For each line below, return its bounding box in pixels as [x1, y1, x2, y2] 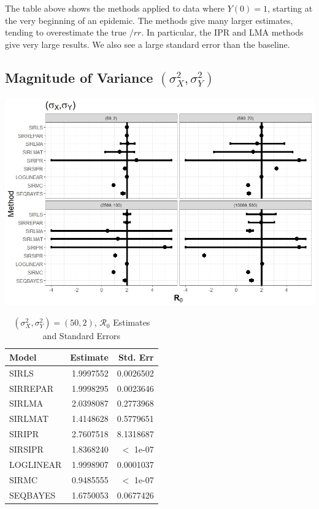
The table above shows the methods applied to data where [5, 2, 225, 14]
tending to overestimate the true [5, 26, 127, 39]
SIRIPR [9, 427, 39, 440]
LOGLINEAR [9, 457, 62, 470]
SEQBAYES [9, 488, 56, 501]
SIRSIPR [9, 442, 44, 455]
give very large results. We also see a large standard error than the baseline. [5, 37, 290, 50]
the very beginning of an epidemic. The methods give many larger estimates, [5, 13, 293, 26]
